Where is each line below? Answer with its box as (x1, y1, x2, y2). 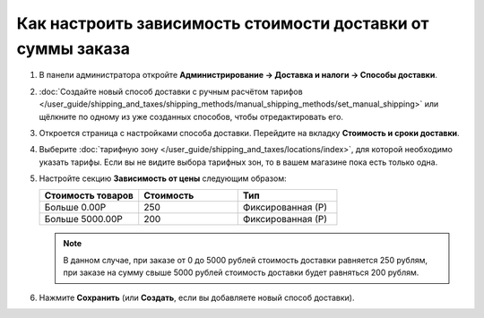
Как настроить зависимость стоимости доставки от (16, 13, 429, 33)
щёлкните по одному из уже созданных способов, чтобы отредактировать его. (39, 111, 344, 122)
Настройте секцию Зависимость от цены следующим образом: (39, 173, 287, 184)
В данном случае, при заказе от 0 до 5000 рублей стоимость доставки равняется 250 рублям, (63, 254, 428, 265)
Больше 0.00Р (44, 202, 107, 214)
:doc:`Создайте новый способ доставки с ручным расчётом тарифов (39, 86, 304, 97)
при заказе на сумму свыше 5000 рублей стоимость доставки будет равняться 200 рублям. (63, 267, 419, 278)
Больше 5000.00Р (44, 213, 123, 226)
